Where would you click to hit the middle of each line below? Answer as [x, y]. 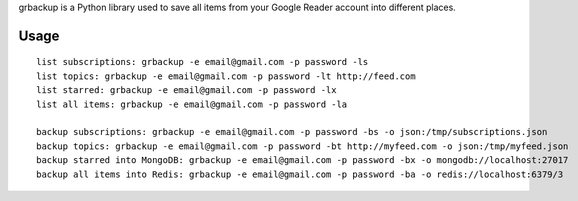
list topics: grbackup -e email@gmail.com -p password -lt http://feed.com [226, 76]
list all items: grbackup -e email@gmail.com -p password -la [192, 104]
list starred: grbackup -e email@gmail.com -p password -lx [186, 90]
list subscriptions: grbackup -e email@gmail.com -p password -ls [202, 62]
